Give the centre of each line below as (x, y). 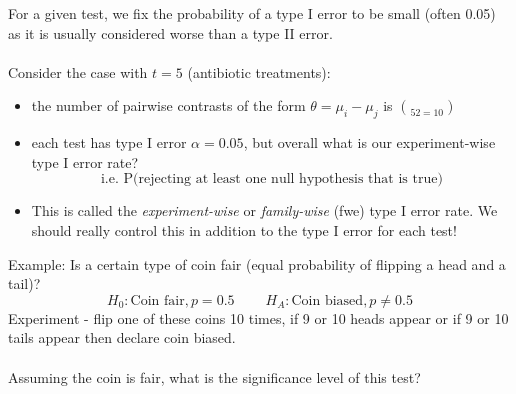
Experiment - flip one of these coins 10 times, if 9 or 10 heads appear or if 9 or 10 (258, 317)
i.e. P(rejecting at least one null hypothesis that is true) (271, 179)
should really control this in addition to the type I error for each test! (244, 229)
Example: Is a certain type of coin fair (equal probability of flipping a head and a (257, 263)
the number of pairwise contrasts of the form (168, 105)
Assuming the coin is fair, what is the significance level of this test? (214, 376)
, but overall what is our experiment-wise (369, 142)
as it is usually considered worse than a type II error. (170, 32)
